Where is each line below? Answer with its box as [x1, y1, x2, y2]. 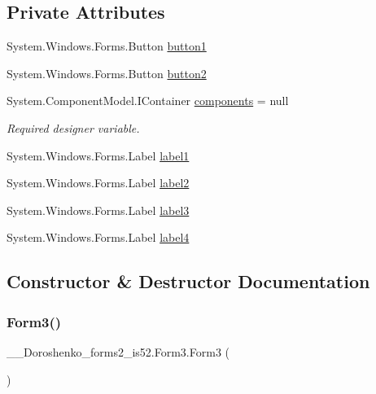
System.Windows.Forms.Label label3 [7, 201, 190, 218]
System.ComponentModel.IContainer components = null [7, 92, 289, 109]
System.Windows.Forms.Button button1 [7, 37, 207, 55]
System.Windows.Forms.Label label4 [7, 229, 190, 246]
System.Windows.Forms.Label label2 [7, 174, 190, 191]
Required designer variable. [7, 119, 140, 136]
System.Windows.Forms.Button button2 [7, 64, 207, 81]
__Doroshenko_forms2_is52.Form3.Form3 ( [7, 343, 230, 360]
